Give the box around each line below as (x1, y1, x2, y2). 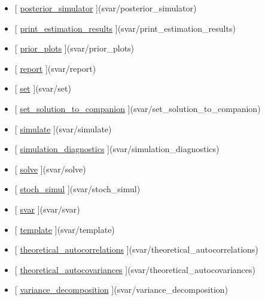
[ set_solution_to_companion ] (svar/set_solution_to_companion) (14, 102, 261, 114)
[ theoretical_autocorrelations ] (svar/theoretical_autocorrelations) (14, 243, 258, 256)
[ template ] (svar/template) (14, 223, 115, 235)
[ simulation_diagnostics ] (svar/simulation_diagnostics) (14, 143, 220, 155)
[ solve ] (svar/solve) (14, 162, 86, 175)
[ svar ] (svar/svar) (14, 202, 80, 215)
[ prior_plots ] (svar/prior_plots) (14, 42, 135, 54)
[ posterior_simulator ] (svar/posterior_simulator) (14, 2, 197, 14)
